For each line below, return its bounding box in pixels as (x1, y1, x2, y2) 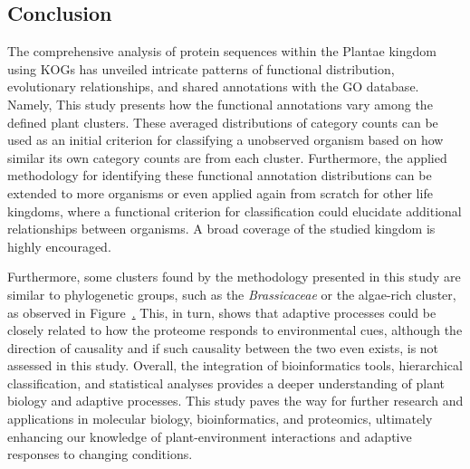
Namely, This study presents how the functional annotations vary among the (7, 94, 433, 113)
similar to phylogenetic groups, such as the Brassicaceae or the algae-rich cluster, (7, 284, 456, 303)
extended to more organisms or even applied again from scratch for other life (7, 183, 433, 202)
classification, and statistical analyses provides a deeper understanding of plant (7, 373, 445, 392)
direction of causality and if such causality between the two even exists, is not (7, 338, 439, 357)
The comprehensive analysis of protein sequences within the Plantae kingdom (7, 42, 436, 61)
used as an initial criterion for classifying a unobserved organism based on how (7, 130, 444, 149)
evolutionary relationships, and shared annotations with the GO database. (7, 77, 419, 96)
